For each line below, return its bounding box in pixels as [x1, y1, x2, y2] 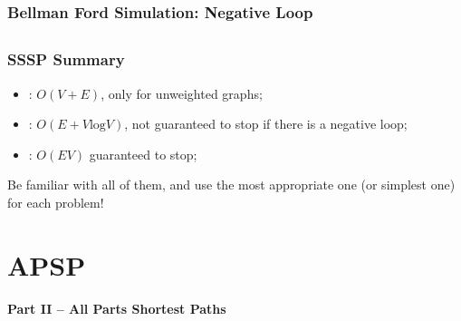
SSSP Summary [7, 48, 125, 71]
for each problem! [7, 192, 104, 211]
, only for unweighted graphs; [101, 83, 263, 102]
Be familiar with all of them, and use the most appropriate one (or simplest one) [7, 175, 456, 194]
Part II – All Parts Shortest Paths [7, 298, 226, 317]
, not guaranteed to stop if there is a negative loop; [124, 114, 408, 133]
